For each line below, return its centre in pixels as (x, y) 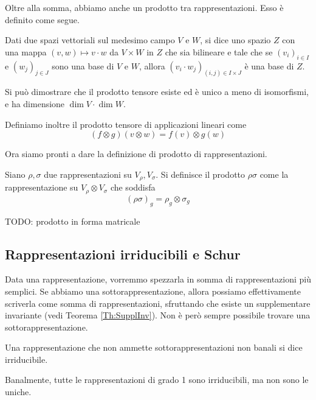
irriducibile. (26, 359)
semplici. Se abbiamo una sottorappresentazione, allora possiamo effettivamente (153, 291)
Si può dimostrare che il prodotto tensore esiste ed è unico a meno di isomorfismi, (157, 92)
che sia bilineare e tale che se (219, 51)
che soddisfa (133, 187)
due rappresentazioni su (88, 174)
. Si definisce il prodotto (201, 174)
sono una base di (83, 65)
